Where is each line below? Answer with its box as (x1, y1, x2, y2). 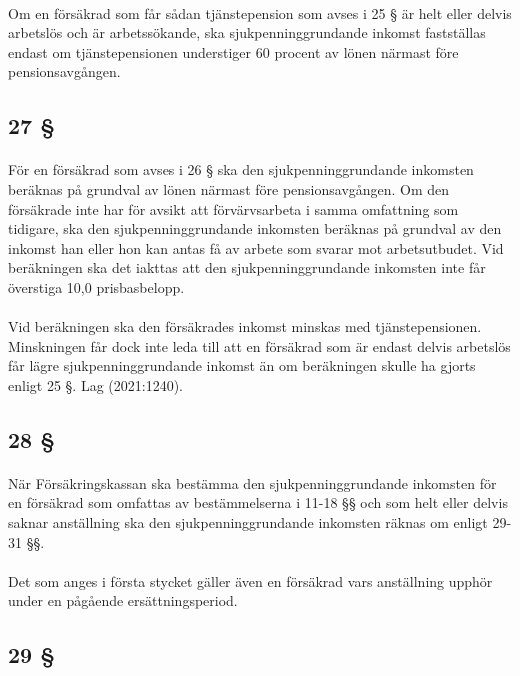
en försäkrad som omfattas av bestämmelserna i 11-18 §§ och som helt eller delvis (8, 492, 508, 513)
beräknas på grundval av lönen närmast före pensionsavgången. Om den (8, 178, 450, 199)
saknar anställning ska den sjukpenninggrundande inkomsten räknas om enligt (8, 512, 488, 533)
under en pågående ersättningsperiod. (8, 590, 238, 611)
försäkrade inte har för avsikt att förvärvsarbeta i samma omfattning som (8, 198, 459, 219)
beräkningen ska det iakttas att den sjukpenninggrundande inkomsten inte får (8, 257, 486, 278)
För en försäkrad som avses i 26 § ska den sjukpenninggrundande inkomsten (8, 159, 474, 180)
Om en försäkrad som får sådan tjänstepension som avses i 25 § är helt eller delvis (8, 2, 512, 23)
